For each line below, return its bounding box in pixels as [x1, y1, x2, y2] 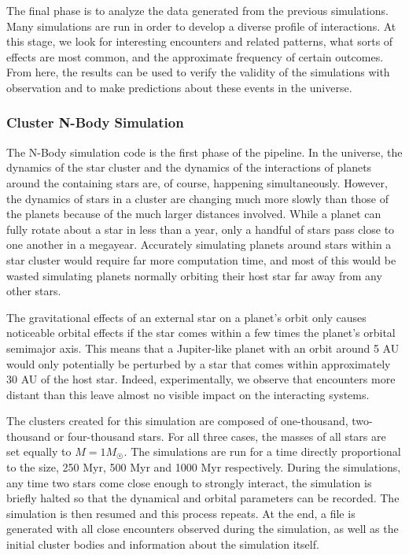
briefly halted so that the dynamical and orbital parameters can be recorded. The [6, 490, 400, 506]
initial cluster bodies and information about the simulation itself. [6, 536, 319, 553]
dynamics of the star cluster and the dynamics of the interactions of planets [6, 159, 372, 176]
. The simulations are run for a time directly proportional [123, 443, 401, 460]
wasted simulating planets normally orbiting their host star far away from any [6, 267, 382, 283]
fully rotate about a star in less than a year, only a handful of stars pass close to [6, 220, 395, 237]
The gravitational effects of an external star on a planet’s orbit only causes [6, 309, 367, 325]
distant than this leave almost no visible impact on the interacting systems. [6, 386, 370, 402]
